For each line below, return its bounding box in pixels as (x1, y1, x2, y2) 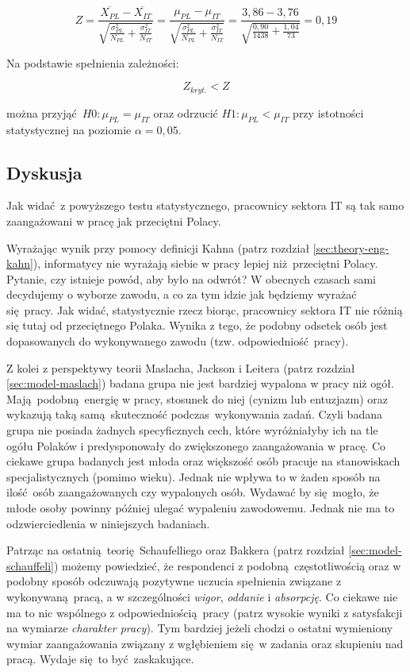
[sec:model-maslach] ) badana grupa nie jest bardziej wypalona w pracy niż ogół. (6, 375, 394, 392)
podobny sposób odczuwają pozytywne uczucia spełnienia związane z (6, 573, 342, 589)
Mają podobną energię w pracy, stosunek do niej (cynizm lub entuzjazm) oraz (6, 390, 388, 407)
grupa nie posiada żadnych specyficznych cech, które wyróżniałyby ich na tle (6, 422, 378, 438)
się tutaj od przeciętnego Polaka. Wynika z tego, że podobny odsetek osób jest (6, 317, 388, 334)
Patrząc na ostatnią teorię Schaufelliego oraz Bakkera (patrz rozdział (6, 542, 345, 558)
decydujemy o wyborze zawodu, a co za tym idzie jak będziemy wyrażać (6, 286, 357, 303)
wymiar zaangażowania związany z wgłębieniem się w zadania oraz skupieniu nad (6, 635, 404, 651)
